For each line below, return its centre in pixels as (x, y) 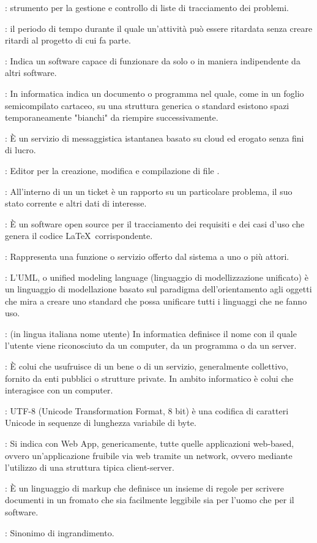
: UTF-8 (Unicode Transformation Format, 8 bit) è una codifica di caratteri (147, 410)
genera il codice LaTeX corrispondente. (79, 236)
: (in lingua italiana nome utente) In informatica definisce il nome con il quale (151, 333)
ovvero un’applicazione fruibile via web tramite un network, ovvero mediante (149, 455)
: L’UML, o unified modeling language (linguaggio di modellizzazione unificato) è (157, 277)
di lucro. (21, 150)
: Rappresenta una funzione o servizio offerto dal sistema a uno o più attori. (147, 256)
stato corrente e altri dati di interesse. (76, 203)
